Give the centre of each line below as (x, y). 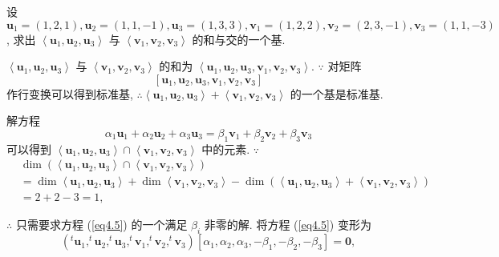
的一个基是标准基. (337, 93)
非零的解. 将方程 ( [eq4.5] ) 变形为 (288, 225)
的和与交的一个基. (239, 39)
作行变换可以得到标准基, (70, 93)
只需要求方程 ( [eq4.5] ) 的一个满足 (101, 225)
